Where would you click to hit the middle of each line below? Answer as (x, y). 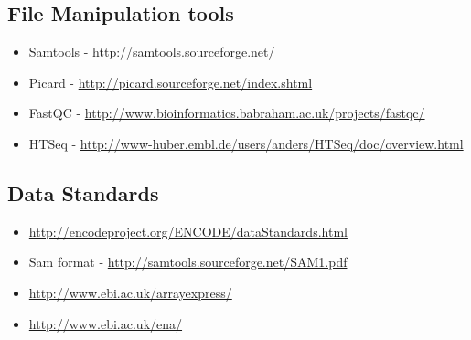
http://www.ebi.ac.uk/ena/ (106, 323)
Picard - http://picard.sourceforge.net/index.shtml (171, 82)
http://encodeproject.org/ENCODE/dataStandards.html (188, 231)
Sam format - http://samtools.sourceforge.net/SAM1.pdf (188, 262)
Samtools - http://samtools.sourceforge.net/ (152, 52)
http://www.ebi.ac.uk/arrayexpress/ (130, 292)
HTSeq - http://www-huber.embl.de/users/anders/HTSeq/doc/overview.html (246, 143)
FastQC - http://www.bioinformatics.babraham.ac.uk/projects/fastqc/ (227, 113)
